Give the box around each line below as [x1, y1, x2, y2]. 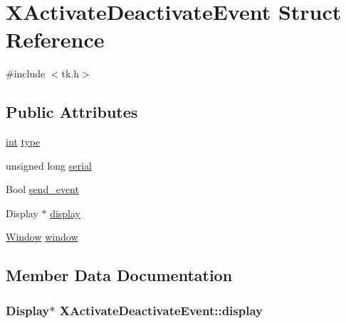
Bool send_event [6, 182, 79, 197]
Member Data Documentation [6, 264, 233, 286]
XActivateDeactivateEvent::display [59, 301, 263, 319]
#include [6, 66, 46, 81]
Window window [6, 229, 78, 244]
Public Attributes [6, 101, 138, 123]
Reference [6, 25, 105, 54]
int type [6, 134, 41, 149]
